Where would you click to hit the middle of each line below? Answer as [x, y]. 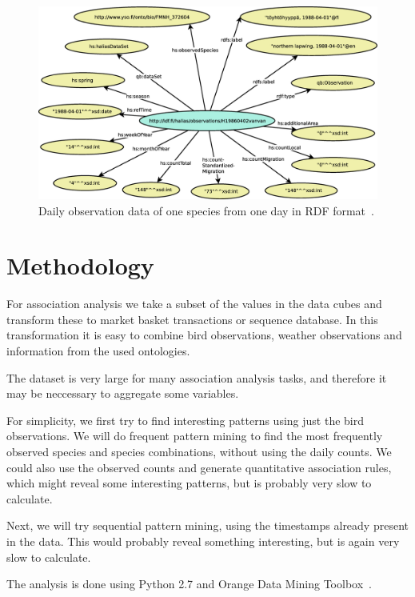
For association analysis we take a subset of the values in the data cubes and [194, 304]
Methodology [80, 265]
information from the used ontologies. [98, 351]
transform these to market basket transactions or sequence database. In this [192, 319]
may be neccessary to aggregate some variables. [123, 393]
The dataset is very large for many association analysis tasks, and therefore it [197, 377]
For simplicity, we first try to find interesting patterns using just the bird [185, 420]
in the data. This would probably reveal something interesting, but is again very [203, 541]
